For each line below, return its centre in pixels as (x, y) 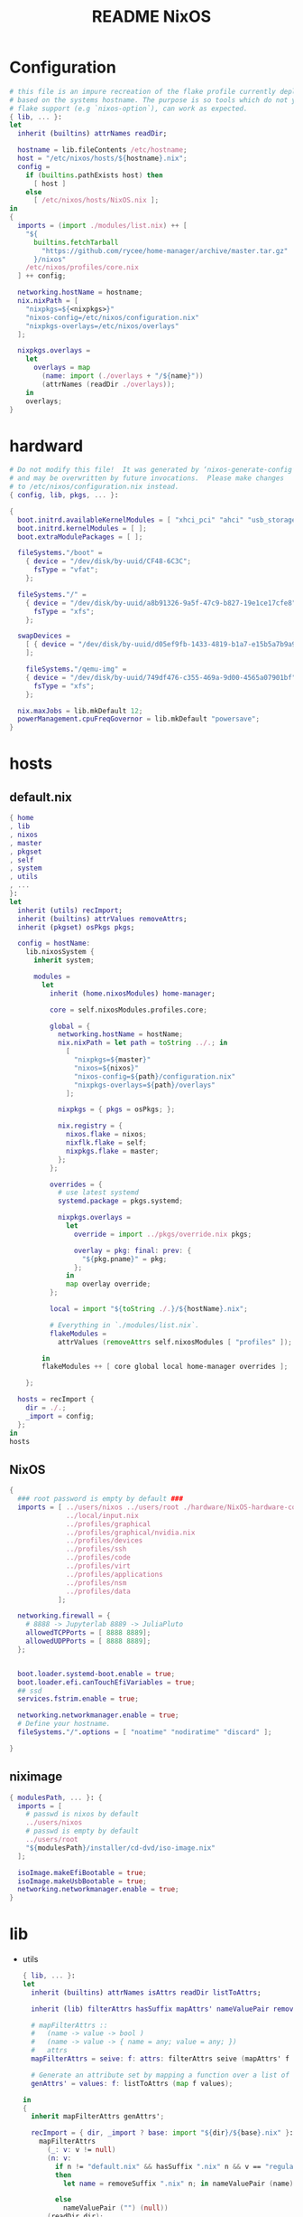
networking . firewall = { (64, 1616)
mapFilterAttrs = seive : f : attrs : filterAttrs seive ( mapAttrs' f (161, 2059)
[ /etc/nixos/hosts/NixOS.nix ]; (96, 201)
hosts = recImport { (56, 1400)
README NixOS (151, 17)
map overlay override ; (109, 1284)
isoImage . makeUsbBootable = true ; (82, 1881)
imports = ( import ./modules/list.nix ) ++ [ (102, 226)
